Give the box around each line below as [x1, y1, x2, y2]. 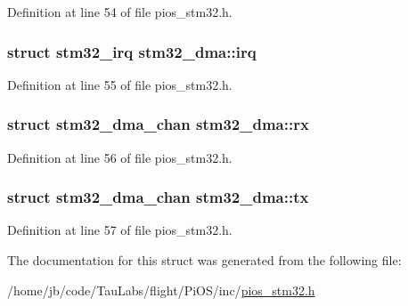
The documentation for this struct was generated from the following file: [7, 251, 402, 270]
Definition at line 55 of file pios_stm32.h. [7, 75, 233, 93]
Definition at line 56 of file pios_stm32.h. [7, 148, 233, 166]
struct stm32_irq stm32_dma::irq [7, 40, 257, 62]
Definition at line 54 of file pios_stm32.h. [7, 3, 233, 20]
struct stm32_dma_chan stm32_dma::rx [7, 113, 309, 135]
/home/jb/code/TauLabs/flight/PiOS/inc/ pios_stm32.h [7, 280, 315, 299]
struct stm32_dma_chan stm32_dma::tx [7, 186, 309, 208]
